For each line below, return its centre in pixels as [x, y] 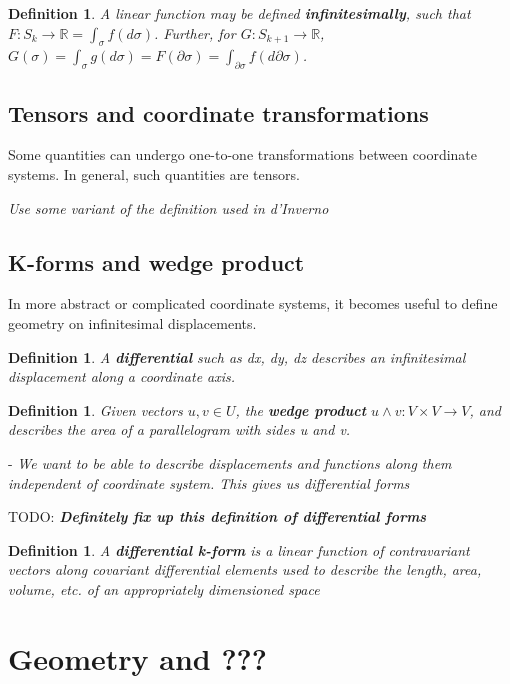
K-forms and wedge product [156, 261]
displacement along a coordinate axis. [122, 376]
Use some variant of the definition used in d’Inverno [168, 207]
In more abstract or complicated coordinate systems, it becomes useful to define [253, 303]
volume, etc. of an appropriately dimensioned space [164, 588]
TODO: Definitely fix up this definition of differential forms [217, 516]
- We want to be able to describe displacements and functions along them [230, 462]
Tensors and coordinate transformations [218, 112]
